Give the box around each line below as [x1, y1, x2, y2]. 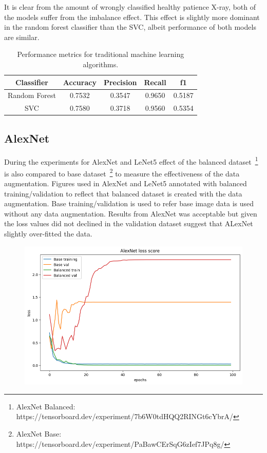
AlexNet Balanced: [16, 401, 75, 411]
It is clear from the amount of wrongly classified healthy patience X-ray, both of [4, 2, 256, 12]
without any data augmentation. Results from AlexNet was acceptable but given [4, 208, 257, 219]
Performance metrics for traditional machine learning [17, 49, 184, 60]
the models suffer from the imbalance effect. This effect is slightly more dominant [4, 11, 260, 22]
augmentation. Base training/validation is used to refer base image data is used [4, 198, 254, 209]
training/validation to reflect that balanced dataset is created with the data [4, 188, 242, 199]
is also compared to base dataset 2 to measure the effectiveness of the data [4, 166, 240, 179]
